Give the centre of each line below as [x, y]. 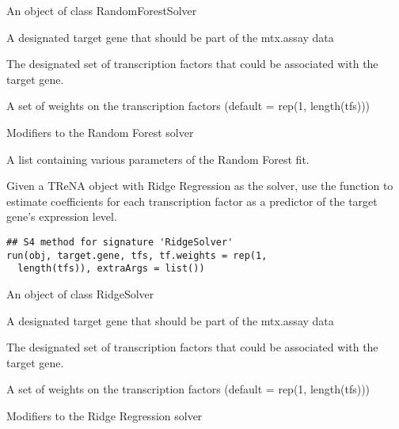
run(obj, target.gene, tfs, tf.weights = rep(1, [137, 255]
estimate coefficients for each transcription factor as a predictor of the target [192, 201]
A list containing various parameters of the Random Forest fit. [158, 159]
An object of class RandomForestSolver [102, 10]
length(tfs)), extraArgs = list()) [111, 269]
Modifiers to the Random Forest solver [100, 132]
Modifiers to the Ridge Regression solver [104, 415]
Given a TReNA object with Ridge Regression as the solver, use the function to [200, 186]
